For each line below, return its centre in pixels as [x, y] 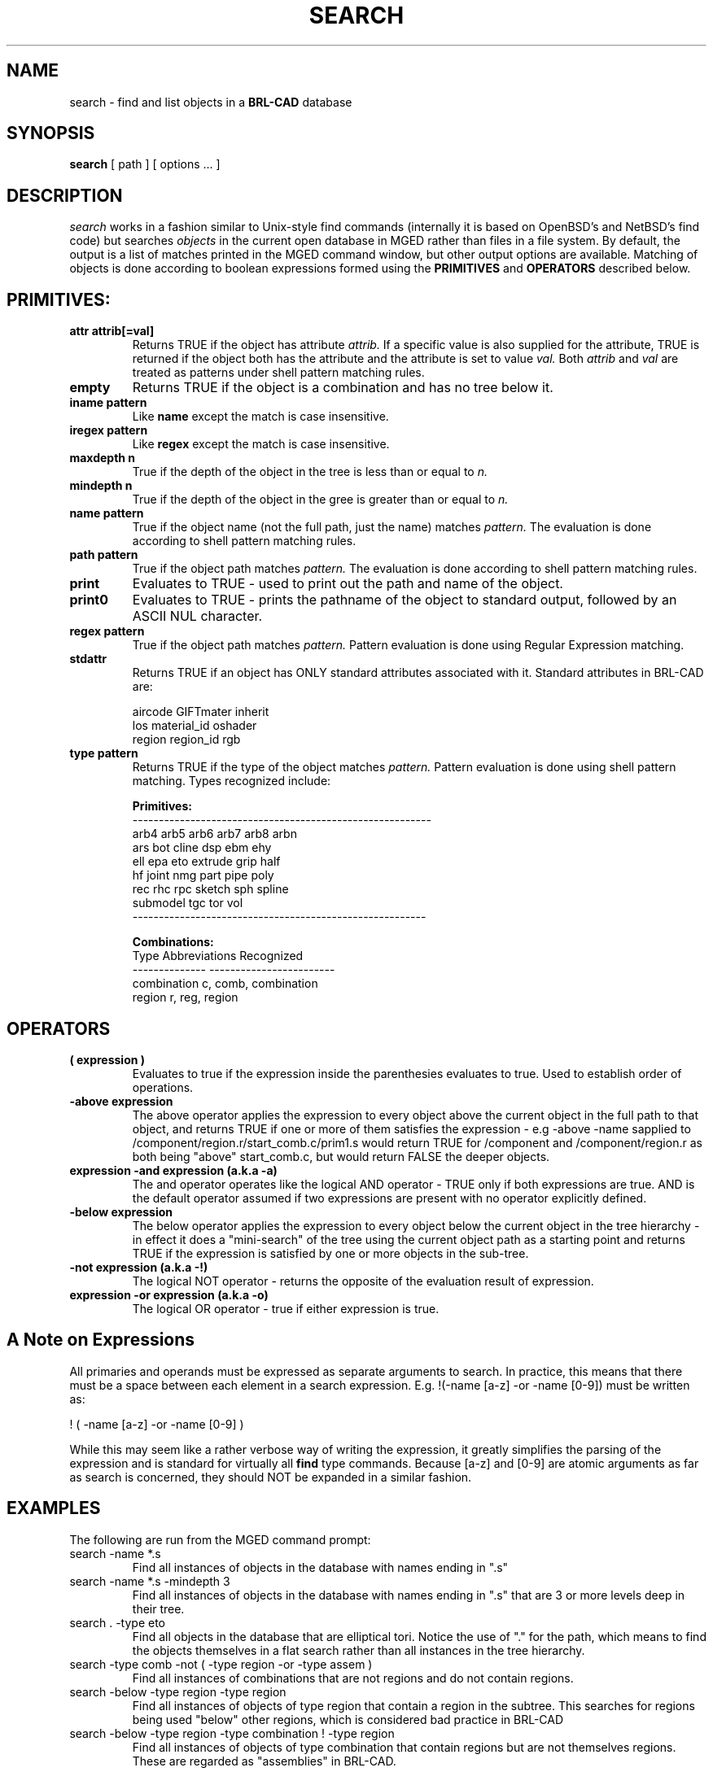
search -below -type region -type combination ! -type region [232, 1733]
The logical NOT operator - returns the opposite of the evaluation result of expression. [363, 1281]
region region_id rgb [186, 740]
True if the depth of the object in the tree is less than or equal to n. [310, 472]
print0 [89, 600]
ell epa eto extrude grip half [206, 862]
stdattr [88, 659]
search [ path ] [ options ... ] [145, 164]
